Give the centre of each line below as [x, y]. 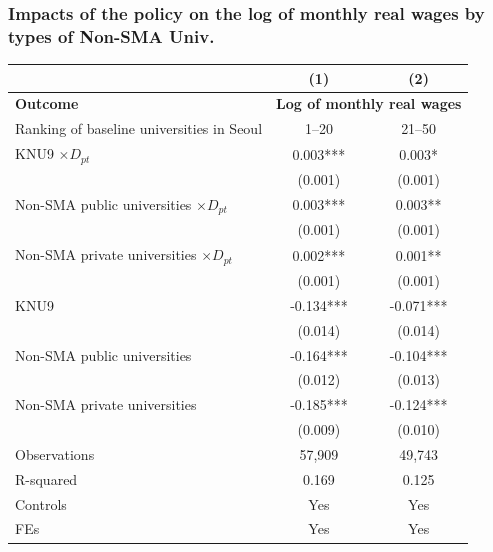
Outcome [47, 103]
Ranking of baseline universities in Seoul [139, 128]
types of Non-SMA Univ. [111, 35]
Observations [55, 453]
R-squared [46, 478]
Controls [41, 503]
